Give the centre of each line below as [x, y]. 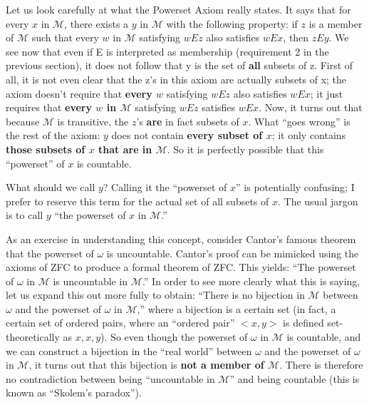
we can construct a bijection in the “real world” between [129, 350]
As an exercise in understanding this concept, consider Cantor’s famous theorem [181, 239]
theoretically [33, 337]
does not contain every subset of [187, 135]
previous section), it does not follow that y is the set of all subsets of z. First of [180, 65]
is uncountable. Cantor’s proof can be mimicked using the [233, 253]
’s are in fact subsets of [188, 121]
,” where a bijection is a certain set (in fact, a [237, 308]
